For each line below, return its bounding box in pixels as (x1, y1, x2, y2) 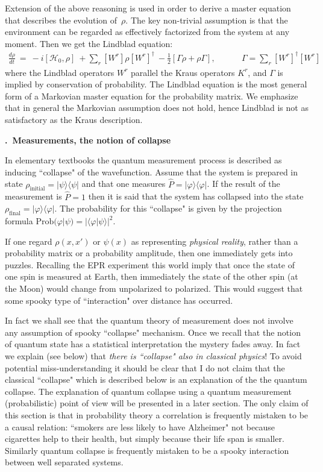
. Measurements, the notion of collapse (5, 133, 171, 146)
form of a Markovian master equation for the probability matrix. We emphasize (5, 89, 298, 102)
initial (30, 186, 45, 192)
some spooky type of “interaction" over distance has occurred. (5, 294, 233, 306)
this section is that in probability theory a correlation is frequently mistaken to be (5, 408, 309, 421)
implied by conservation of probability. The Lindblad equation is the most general (5, 78, 307, 90)
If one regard (5, 234, 52, 247)
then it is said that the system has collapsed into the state (88, 190, 304, 203)
